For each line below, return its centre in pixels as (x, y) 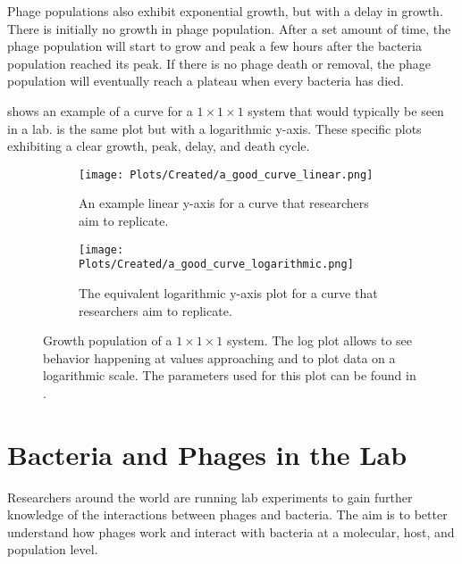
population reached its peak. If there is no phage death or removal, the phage (219, 63)
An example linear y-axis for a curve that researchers (224, 203)
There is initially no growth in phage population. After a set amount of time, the (229, 28)
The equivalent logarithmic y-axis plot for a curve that (228, 292)
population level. (53, 549)
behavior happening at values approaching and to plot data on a (219, 357)
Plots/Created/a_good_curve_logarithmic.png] (216, 265)
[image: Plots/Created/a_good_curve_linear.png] (226, 174)
